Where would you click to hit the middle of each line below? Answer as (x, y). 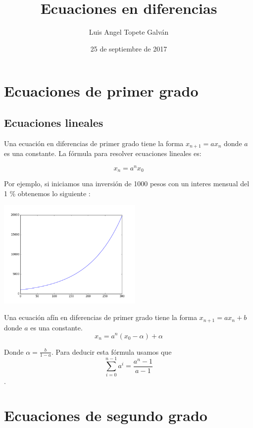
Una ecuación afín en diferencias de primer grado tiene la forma (101, 317)
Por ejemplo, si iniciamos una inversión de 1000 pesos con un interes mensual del (127, 184)
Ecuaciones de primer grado (101, 91)
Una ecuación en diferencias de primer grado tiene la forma (94, 143)
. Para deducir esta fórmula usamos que (111, 351)
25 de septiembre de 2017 (129, 48)
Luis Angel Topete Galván (129, 32)
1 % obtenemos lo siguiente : (47, 193)
